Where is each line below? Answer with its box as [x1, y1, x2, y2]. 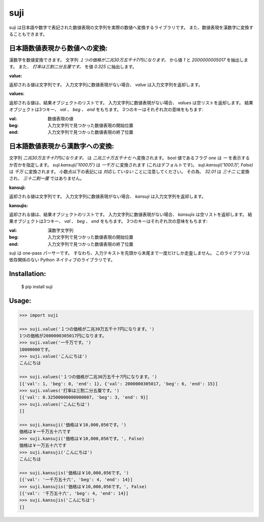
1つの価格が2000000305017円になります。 [19, 333, 107, 338]
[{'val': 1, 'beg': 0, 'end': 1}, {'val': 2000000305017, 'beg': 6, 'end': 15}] [19, 381, 218, 386]
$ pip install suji [21, 284, 53, 289]
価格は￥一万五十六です [19, 443, 67, 448]
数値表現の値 [47, 116, 73, 121]
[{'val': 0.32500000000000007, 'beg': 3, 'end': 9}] [19, 395, 149, 400]
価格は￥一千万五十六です [19, 429, 71, 434]
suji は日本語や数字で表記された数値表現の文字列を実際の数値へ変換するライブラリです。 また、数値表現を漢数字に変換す [9, 24, 254, 30]
